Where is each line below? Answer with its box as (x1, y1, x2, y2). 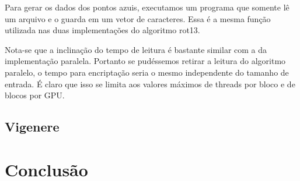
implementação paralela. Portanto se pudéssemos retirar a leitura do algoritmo (5, 55, 286, 67)
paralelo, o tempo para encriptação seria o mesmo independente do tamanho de (5, 66, 289, 78)
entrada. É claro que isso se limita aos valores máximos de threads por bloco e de (5, 77, 295, 90)
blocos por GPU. (5, 89, 65, 101)
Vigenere (5, 118, 60, 136)
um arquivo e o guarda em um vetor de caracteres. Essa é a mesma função (5, 12, 271, 24)
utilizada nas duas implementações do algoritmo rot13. (5, 24, 200, 36)
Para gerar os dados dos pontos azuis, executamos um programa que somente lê (5, 1, 289, 13)
